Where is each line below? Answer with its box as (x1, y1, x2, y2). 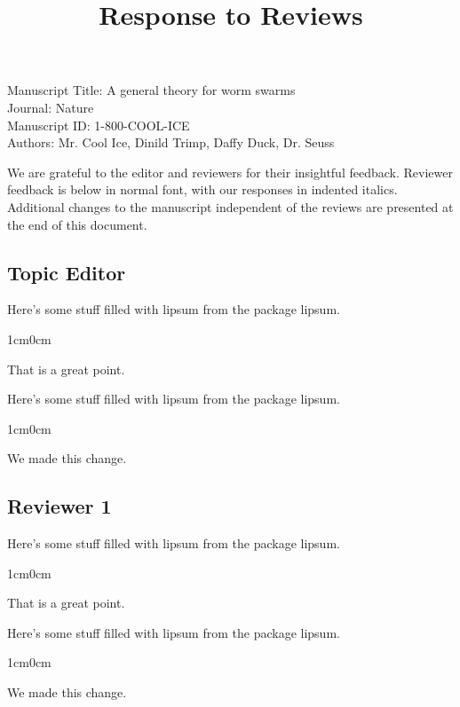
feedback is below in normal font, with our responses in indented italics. (7, 180, 398, 199)
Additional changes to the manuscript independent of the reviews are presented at (7, 197, 454, 216)
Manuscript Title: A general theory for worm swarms (7, 81, 296, 99)
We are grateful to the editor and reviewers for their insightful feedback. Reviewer (7, 162, 453, 181)
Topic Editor (7, 258, 126, 286)
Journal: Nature (7, 98, 94, 116)
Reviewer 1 (7, 492, 112, 520)
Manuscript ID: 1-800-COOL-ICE (7, 115, 190, 134)
